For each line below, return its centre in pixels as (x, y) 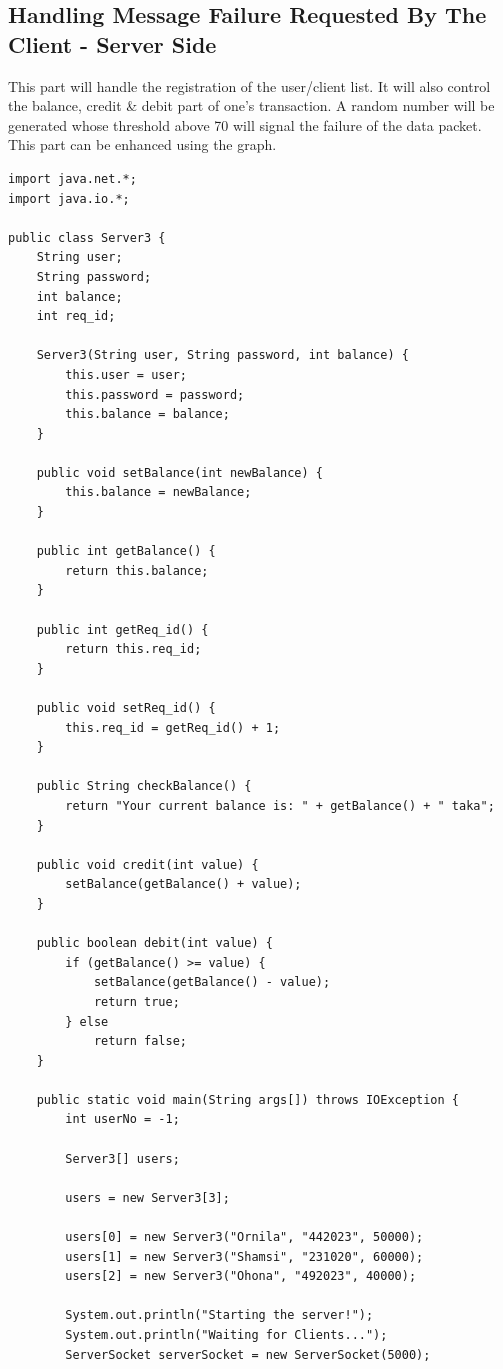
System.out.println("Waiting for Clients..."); (226, 1335)
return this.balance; (137, 570)
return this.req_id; (133, 649)
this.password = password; (155, 394)
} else (87, 1021)
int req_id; (76, 316)
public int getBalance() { (126, 551)
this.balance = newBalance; (158, 492)
